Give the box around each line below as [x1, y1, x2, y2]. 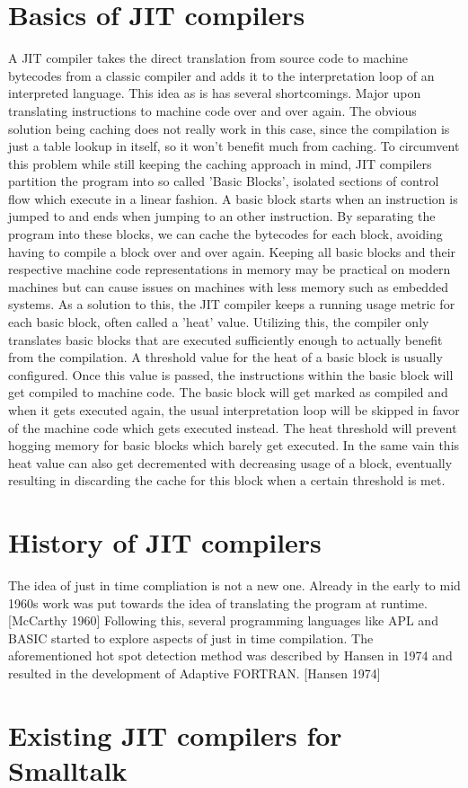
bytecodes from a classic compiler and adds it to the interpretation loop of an [8, 66, 435, 84]
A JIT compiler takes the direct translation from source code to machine [8, 49, 409, 67]
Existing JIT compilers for [8, 716, 342, 753]
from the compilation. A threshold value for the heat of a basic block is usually [8, 348, 443, 367]
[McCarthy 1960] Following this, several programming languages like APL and [8, 611, 438, 630]
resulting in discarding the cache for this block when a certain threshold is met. [8, 471, 446, 490]
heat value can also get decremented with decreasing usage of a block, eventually [8, 453, 453, 472]
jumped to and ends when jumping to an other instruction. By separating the [8, 207, 436, 226]
